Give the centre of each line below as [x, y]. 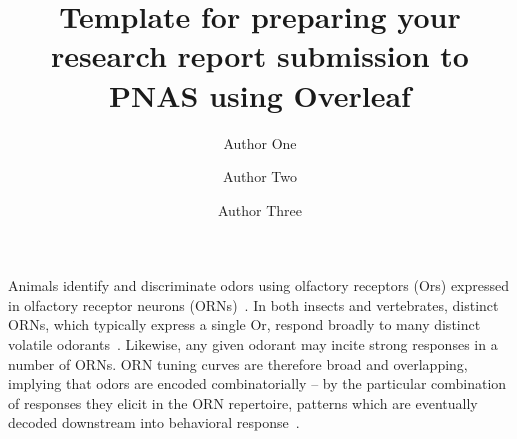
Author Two [260, 176]
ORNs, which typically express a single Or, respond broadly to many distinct [244, 324]
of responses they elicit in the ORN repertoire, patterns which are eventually [243, 402]
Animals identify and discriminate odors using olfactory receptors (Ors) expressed [259, 285]
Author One [260, 142]
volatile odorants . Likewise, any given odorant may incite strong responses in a [253, 344]
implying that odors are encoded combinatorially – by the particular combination [257, 383]
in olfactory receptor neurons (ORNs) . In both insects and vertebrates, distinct [253, 304]
